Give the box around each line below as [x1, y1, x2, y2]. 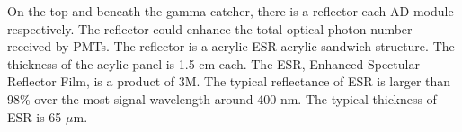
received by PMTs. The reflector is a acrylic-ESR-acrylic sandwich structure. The [7, 37, 455, 56]
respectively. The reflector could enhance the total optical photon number [7, 19, 413, 38]
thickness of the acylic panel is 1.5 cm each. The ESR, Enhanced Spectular [7, 54, 420, 73]
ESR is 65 [7, 107, 62, 126]
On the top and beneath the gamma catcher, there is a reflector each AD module [7, 2, 454, 20]
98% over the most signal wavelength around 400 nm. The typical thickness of [7, 89, 437, 108]
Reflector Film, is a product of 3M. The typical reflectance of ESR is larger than [7, 72, 451, 91]
